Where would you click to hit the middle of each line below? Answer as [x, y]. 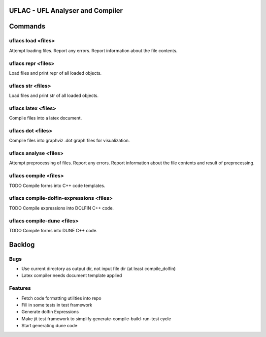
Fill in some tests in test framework [57, 305]
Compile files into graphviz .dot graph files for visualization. [69, 141]
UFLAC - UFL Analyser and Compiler [66, 11]
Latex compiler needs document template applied [72, 276]
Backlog [22, 244]
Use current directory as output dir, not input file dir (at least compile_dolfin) [99, 269]
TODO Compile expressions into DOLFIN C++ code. [62, 208]
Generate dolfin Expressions [50, 312]
